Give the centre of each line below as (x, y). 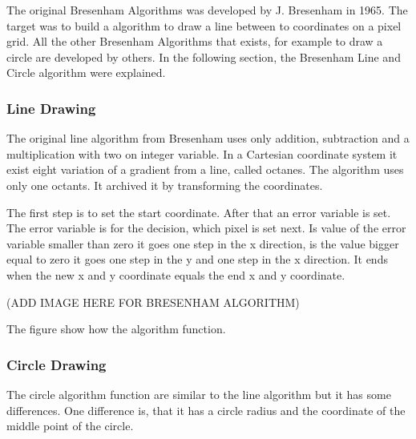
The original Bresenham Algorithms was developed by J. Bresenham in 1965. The (207, 10)
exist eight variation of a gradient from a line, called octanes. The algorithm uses (205, 169)
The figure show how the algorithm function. (116, 329)
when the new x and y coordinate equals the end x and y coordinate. (176, 274)
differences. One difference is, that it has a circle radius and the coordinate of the (206, 410)
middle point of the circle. (70, 426)
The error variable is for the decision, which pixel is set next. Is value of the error (206, 228)
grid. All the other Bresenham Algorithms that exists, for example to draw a (195, 41)
